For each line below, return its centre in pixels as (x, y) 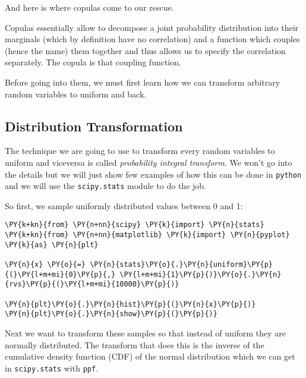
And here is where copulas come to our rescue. (89, 7)
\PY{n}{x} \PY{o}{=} (45, 265)
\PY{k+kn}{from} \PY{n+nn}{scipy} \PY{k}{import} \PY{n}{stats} (135, 225)
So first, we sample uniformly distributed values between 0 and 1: (124, 205)
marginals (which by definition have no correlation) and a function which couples (152, 39)
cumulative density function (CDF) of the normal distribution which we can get (150, 356)
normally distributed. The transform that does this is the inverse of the (135, 344)
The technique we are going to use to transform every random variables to (140, 151)
